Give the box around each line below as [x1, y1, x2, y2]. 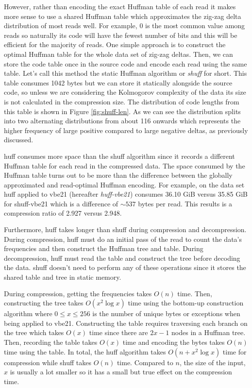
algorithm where [4, 308, 52, 319]
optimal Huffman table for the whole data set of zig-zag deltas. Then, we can [4, 49, 233, 59]
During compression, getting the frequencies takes [4, 288, 152, 298]
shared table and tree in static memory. [4, 272, 121, 282]
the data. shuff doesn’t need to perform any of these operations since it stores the [4, 262, 246, 272]
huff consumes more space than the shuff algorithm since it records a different [4, 151, 235, 161]
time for [222, 346, 247, 356]
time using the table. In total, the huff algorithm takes [4, 346, 166, 356]
